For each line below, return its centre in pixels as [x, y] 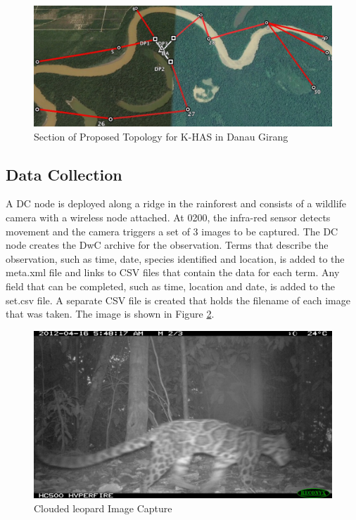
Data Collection [64, 174]
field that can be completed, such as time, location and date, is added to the [171, 286]
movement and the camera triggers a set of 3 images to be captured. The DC [172, 231]
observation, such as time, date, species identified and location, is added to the [175, 258]
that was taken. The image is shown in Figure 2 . [110, 314]
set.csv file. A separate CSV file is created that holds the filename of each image [178, 300]
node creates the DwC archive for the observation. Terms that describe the [167, 245]
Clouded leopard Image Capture [103, 508]
